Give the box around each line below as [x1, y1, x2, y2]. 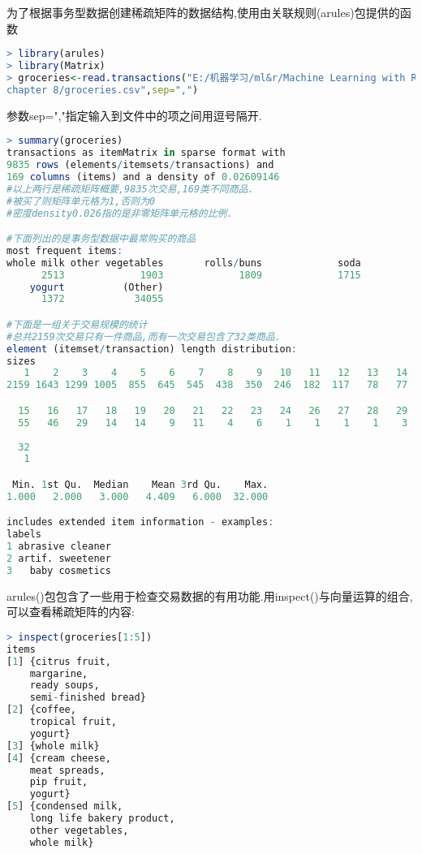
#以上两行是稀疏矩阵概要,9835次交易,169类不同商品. [6, 183, 254, 195]
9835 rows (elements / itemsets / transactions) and [6, 159, 274, 171]
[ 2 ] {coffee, [6, 704, 76, 716]
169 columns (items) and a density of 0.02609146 [6, 170, 280, 183]
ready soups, [29, 679, 100, 692]
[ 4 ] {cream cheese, [6, 752, 111, 764]
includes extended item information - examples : [6, 516, 274, 528]
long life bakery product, [29, 813, 175, 824]
